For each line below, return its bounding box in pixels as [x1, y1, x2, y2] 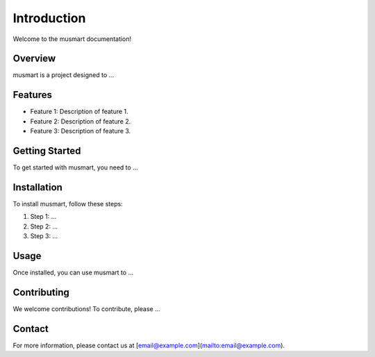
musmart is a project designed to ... [12, 71, 115, 79]
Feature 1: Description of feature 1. [30, 108, 128, 116]
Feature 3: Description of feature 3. [30, 127, 131, 135]
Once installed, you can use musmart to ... [12, 268, 134, 277]
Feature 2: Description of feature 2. [30, 117, 131, 125]
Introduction [12, 10, 86, 26]
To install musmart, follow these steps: [12, 199, 123, 208]
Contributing [12, 286, 69, 298]
